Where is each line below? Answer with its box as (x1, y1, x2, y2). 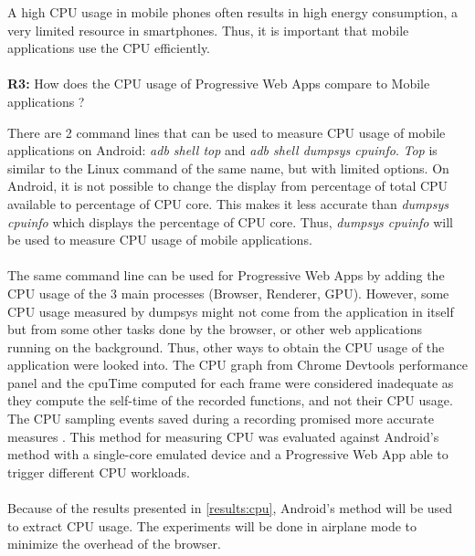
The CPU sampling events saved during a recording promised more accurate (7, 409, 434, 428)
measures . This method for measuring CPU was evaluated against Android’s (7, 426, 439, 446)
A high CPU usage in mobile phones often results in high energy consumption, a (7, 3, 459, 21)
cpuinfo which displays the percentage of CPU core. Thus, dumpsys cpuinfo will (7, 212, 453, 231)
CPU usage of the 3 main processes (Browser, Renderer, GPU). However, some (7, 283, 449, 302)
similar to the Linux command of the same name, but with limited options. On (7, 158, 449, 177)
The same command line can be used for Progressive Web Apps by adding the (7, 266, 445, 285)
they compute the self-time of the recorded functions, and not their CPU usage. (7, 391, 453, 410)
